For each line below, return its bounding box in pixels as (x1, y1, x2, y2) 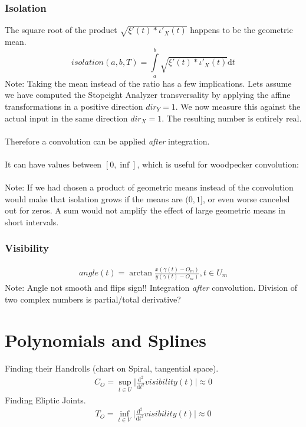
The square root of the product (5, 24, 117, 36)
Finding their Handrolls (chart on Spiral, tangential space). (5, 362, 219, 374)
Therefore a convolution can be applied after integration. (5, 134, 210, 147)
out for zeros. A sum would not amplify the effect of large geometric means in (5, 204, 285, 216)
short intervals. (5, 215, 59, 228)
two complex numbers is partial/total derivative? (5, 293, 181, 305)
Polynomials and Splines (5, 327, 207, 352)
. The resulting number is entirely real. (162, 111, 302, 124)
